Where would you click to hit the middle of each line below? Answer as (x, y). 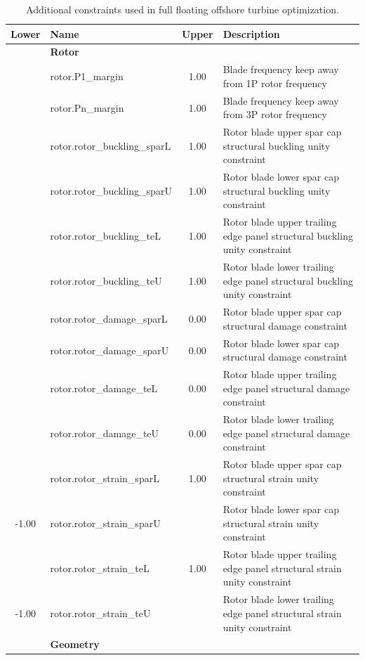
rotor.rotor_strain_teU (100, 613)
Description (251, 33)
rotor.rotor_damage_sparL (109, 319)
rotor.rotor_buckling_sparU (111, 190)
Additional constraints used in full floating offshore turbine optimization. (182, 9)
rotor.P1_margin (87, 76)
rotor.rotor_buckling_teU (106, 280)
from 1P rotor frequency (275, 83)
